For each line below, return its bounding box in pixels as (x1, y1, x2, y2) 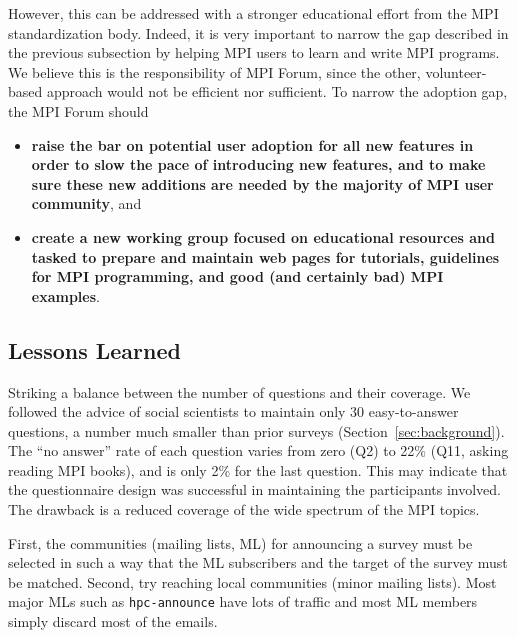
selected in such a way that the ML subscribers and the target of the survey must (8, 552, 508, 573)
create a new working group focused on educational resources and (31, 226, 495, 247)
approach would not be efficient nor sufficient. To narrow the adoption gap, (46, 81, 508, 102)
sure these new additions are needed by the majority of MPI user (31, 173, 494, 194)
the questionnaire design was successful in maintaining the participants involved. (8, 479, 501, 500)
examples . (31, 285, 100, 306)
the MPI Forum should (8, 100, 149, 121)
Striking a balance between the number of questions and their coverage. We (8, 381, 471, 402)
